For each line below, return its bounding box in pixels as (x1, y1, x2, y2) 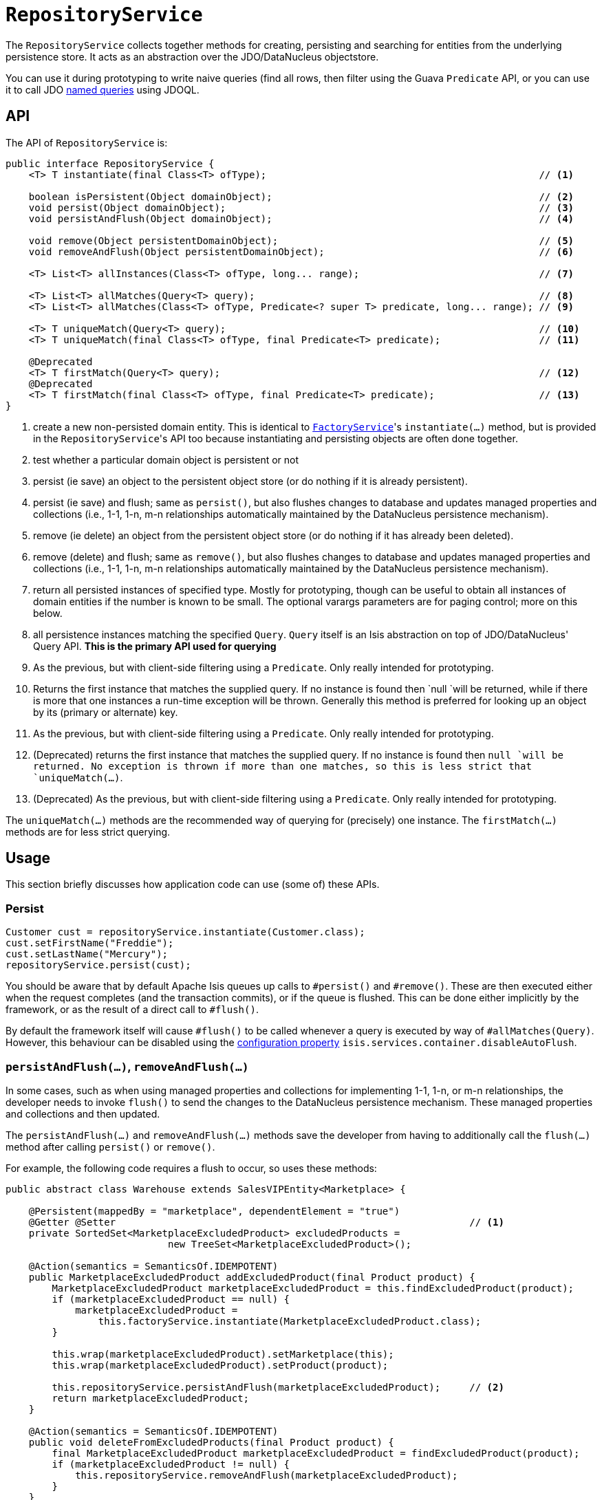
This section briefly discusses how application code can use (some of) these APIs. (6, 878, 380, 891)
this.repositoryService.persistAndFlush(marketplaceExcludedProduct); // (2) (52, 1381, 504, 1393)
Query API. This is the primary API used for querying (33, 640, 277, 652)
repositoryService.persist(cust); (6, 959, 191, 971)
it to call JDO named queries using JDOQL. (6, 83, 200, 96)
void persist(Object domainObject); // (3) (28, 202, 574, 213)
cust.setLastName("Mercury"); (6, 948, 169, 960)
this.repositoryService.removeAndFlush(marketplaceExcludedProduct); (75, 1469, 458, 1481)
